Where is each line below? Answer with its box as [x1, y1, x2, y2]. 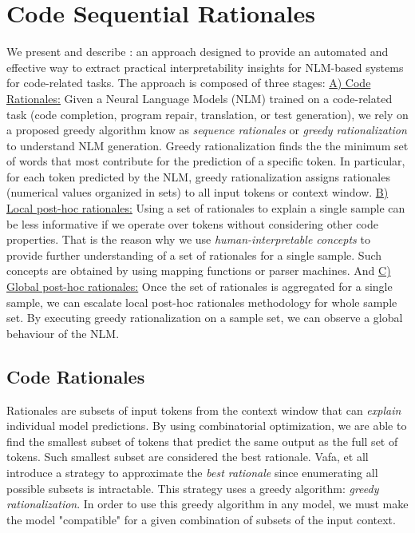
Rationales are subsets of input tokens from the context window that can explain [6, 401, 401, 418]
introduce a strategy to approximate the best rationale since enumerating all [6, 463, 378, 480]
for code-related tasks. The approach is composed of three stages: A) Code [6, 74, 371, 91]
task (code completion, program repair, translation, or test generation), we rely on [6, 105, 409, 122]
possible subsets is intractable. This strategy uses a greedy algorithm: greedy [6, 479, 379, 496]
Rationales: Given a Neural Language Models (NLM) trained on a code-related [6, 89, 393, 106]
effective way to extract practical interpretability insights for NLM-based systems [6, 58, 404, 75]
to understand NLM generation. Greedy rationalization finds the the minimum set [6, 137, 409, 153]
